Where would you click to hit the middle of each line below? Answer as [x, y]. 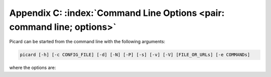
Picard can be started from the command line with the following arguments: [87, 42]
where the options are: [33, 68]
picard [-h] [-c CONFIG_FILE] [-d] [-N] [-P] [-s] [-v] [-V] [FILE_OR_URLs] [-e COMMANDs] [135, 55]
